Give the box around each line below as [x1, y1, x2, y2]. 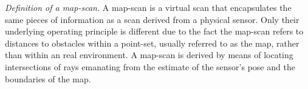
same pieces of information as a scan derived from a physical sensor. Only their [5, 13, 299, 25]
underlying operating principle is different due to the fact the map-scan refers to [5, 25, 304, 38]
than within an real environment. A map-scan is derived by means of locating [5, 48, 293, 61]
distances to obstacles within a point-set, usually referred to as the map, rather [5, 36, 299, 49]
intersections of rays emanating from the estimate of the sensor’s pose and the [5, 60, 295, 73]
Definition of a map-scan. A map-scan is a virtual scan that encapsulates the [5, 1, 292, 13]
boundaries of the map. [5, 72, 91, 85]
